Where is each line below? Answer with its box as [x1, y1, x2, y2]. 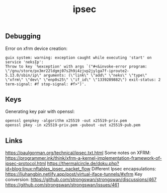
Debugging [5, 32, 41, 41]
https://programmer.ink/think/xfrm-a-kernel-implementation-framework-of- [5, 155, 162, 161]
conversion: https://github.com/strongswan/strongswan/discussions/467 [5, 176, 157, 182]
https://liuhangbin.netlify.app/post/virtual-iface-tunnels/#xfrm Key [5, 171, 142, 177]
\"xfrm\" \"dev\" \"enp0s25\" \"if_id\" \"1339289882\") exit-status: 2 [5, 77, 161, 82]
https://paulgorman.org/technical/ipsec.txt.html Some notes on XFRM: [5, 150, 151, 156]
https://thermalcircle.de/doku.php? [47, 160, 119, 167]
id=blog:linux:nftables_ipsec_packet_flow [5, 166, 91, 172]
